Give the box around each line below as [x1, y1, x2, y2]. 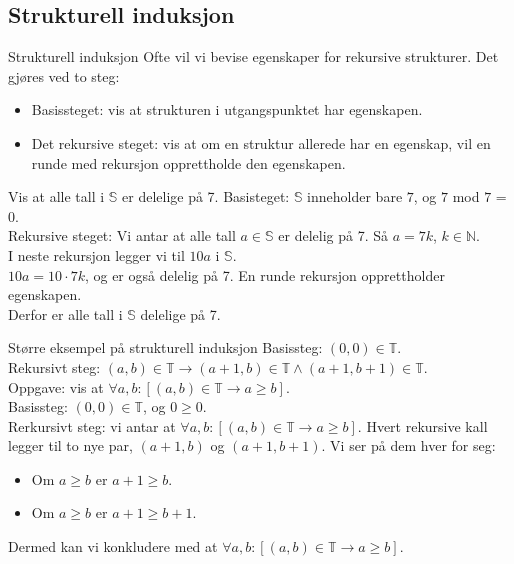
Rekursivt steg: [8, 356, 101, 377]
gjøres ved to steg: [8, 65, 120, 86]
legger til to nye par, [8, 435, 133, 456]
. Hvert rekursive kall [357, 415, 488, 436]
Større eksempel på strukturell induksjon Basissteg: [8, 337, 323, 358]
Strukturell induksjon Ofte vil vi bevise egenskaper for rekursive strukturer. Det [8, 46, 499, 67]
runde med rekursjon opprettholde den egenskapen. [31, 152, 346, 173]
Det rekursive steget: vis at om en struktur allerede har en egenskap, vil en [31, 132, 491, 153]
